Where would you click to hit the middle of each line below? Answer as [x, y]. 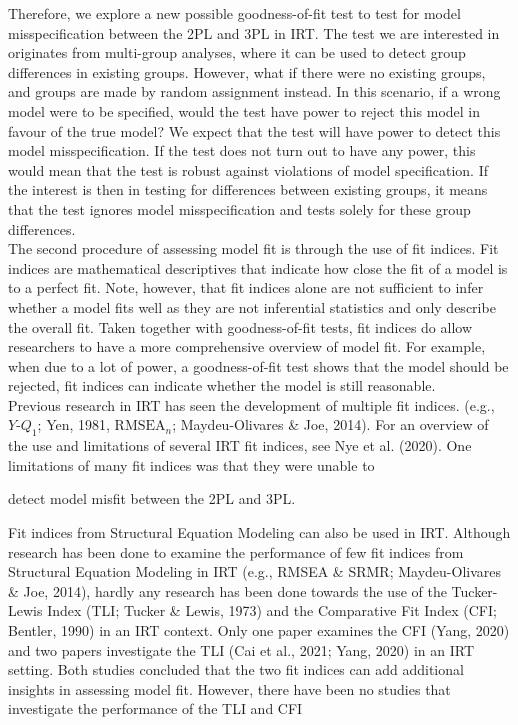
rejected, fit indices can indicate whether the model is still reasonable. [222, 385]
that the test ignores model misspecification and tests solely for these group [239, 208]
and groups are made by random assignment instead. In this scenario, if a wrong [254, 91]
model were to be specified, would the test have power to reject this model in [244, 110]
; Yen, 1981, [73, 424]
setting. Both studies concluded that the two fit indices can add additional [236, 669]
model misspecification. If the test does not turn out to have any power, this [242, 150]
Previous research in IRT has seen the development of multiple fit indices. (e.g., [251, 404]
